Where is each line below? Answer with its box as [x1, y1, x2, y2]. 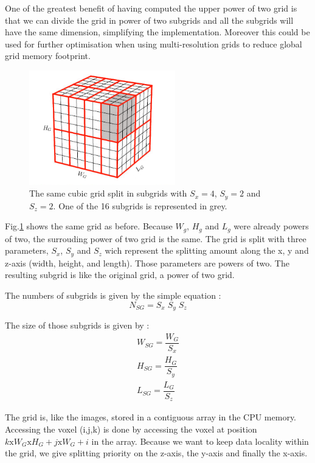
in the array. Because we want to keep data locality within [91, 434, 309, 447]
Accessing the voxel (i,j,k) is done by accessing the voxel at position [5, 422, 257, 435]
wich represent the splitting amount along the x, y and [105, 244, 309, 257]
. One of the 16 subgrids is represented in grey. [53, 199, 227, 212]
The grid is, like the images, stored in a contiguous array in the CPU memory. [5, 411, 297, 423]
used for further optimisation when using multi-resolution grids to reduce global [5, 37, 302, 50]
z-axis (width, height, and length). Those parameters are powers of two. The [5, 256, 289, 269]
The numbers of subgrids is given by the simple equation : [5, 289, 221, 302]
